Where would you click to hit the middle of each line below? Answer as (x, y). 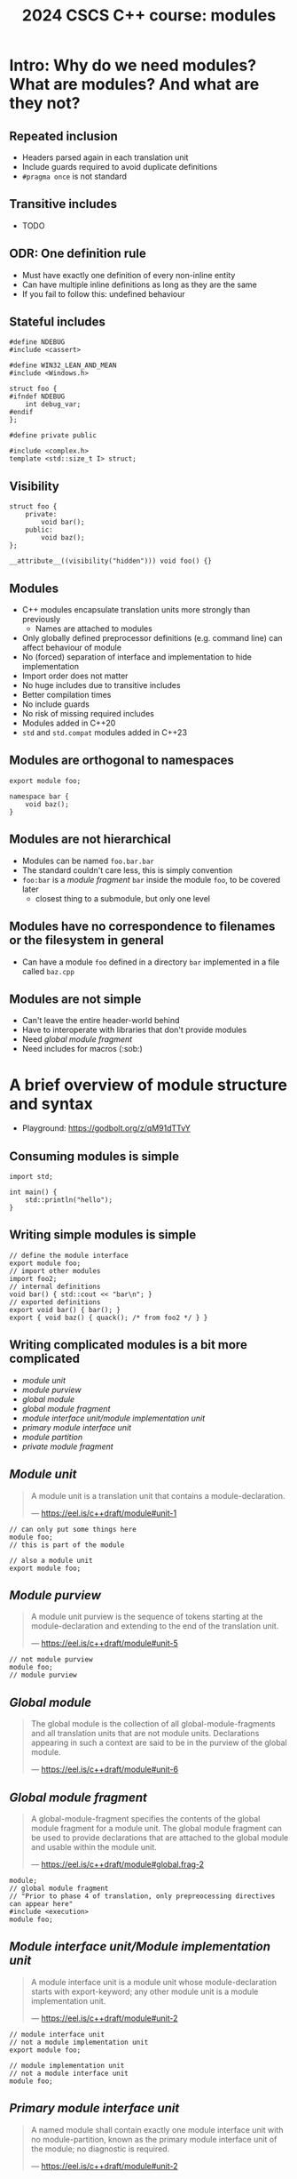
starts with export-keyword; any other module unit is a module (145, 1991)
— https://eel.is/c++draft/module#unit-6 (105, 1769)
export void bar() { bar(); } (65, 1310)
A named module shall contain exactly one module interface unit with (157, 2129)
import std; (31, 1177)
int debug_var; (53, 405)
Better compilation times (66, 695)
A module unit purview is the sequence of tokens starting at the (147, 1617)
